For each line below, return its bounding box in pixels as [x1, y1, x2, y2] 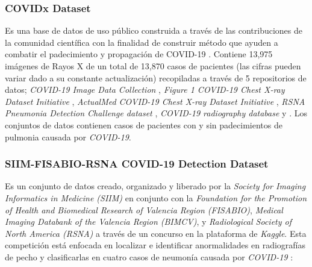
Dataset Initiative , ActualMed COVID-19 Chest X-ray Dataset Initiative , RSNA [5, 95, 305, 107]
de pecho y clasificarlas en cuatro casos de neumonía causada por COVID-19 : [5, 250, 293, 263]
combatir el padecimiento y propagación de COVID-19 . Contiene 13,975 [5, 48, 273, 60]
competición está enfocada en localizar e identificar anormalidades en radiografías [5, 239, 305, 251]
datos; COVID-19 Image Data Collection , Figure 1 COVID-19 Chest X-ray [5, 83, 285, 96]
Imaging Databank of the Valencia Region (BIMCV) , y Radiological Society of [5, 215, 292, 228]
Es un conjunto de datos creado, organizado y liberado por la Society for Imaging [5, 180, 306, 192]
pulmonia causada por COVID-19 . [5, 130, 131, 143]
